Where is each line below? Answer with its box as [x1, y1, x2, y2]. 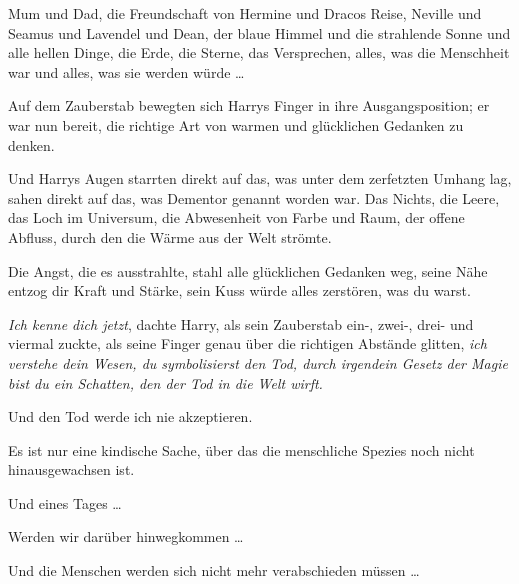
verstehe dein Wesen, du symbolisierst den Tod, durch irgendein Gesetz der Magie [8, 352, 508, 373]
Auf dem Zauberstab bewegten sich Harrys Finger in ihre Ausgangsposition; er [8, 95, 490, 116]
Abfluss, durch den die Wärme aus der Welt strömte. [8, 226, 332, 247]
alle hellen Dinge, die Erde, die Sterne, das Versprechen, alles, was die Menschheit [8, 42, 510, 63]
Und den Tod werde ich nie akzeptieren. [8, 406, 253, 427]
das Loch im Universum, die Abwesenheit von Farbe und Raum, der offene [8, 207, 465, 228]
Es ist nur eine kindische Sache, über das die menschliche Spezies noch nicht [8, 439, 475, 460]
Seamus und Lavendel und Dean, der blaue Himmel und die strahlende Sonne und [8, 22, 511, 43]
